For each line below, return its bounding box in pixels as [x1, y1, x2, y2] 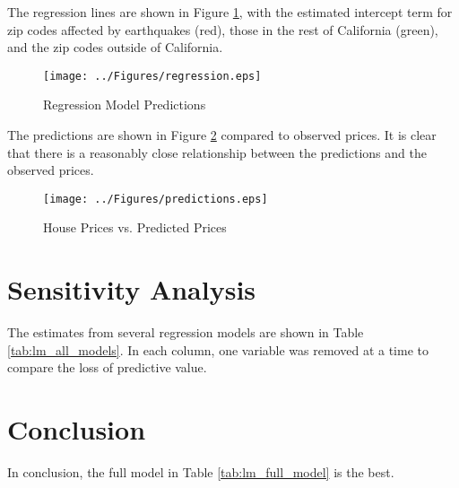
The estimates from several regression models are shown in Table [7, 323, 364, 342]
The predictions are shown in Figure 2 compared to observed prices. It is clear [7, 126, 437, 144]
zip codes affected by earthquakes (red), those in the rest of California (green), [7, 20, 438, 39]
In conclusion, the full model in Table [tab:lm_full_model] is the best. [7, 463, 394, 482]
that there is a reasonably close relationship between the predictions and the [7, 143, 427, 161]
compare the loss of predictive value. [7, 358, 207, 377]
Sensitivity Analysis [7, 271, 256, 308]
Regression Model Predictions [43, 95, 206, 114]
